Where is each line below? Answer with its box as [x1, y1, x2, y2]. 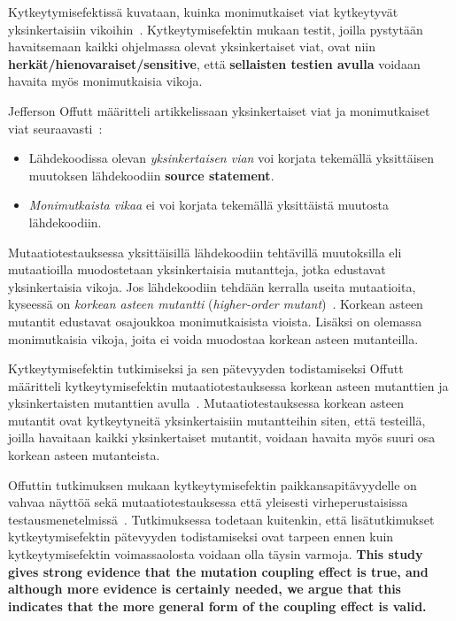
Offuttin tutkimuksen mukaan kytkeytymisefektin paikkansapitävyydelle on [8, 475, 417, 494]
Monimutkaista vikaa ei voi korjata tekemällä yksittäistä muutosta [28, 195, 389, 214]
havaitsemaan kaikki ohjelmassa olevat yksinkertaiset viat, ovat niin [8, 37, 375, 56]
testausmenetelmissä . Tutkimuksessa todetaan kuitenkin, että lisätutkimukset [8, 510, 435, 528]
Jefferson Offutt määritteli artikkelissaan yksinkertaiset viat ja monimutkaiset [8, 101, 430, 119]
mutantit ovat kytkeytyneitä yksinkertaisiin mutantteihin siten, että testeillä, [8, 410, 426, 429]
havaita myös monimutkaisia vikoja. [8, 72, 203, 90]
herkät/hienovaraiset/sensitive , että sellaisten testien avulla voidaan [8, 54, 421, 73]
